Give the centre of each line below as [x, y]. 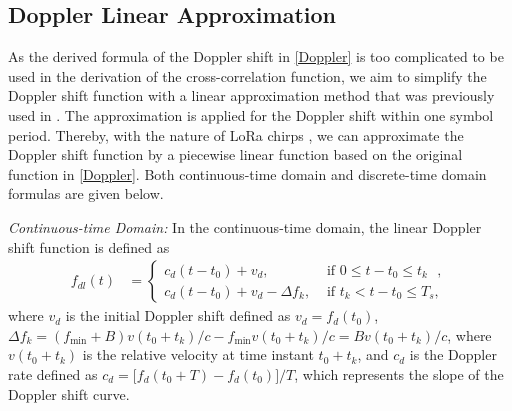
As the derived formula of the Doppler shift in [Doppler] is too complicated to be [256, 56]
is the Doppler [453, 354]
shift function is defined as [89, 246]
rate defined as [53, 373]
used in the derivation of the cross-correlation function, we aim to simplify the [247, 75]
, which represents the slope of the [399, 373]
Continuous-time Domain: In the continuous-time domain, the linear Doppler [245, 226]
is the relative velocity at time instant [198, 354]
